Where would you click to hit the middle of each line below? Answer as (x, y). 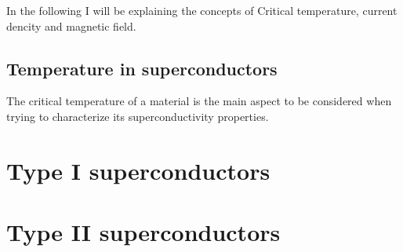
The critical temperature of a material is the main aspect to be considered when (199, 101)
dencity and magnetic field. (71, 26)
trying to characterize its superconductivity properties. (138, 116)
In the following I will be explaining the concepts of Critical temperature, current (202, 10)
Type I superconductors (138, 170)
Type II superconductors (143, 232)
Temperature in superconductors (142, 68)
